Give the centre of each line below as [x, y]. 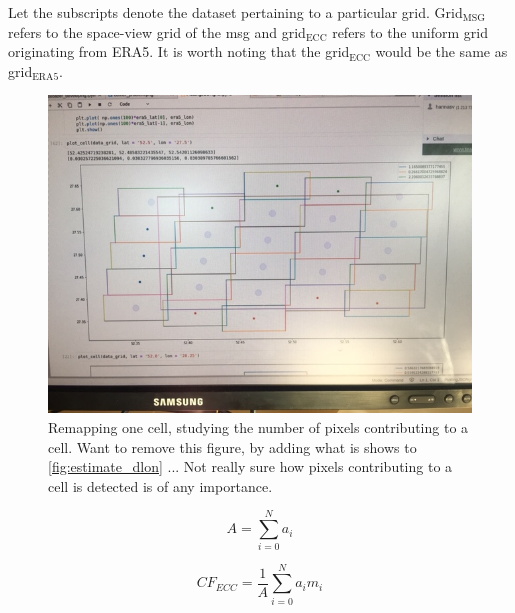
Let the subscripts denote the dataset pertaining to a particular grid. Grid [235, 12]
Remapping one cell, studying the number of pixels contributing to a [258, 426]
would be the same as [441, 51]
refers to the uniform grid [410, 31]
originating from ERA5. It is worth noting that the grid [179, 51]
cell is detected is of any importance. [160, 485]
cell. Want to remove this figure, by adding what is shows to [232, 446]
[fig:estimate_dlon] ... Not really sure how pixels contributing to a [250, 466]
